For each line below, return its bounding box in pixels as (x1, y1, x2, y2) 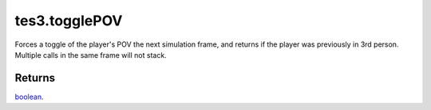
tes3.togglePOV (14, 12, 123, 29)
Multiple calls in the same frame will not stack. (14, 50, 167, 59)
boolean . (14, 92, 44, 101)
